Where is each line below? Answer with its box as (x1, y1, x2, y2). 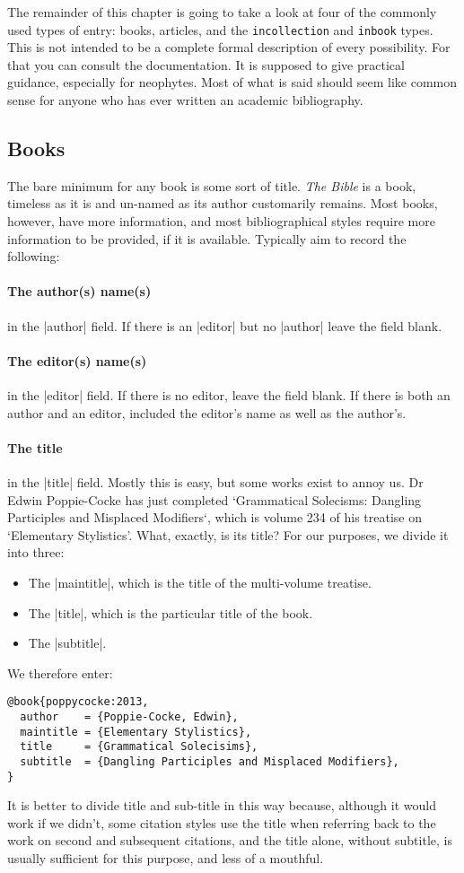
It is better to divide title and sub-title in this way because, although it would (7, 796, 436, 815)
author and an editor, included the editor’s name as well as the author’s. (7, 403, 407, 422)
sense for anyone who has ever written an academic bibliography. (7, 91, 363, 109)
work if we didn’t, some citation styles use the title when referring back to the (7, 813, 436, 832)
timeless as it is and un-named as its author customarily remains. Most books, (7, 194, 438, 213)
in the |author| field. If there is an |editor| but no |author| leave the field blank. (7, 316, 442, 335)
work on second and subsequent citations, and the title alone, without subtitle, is (7, 831, 452, 850)
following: (7, 247, 60, 266)
